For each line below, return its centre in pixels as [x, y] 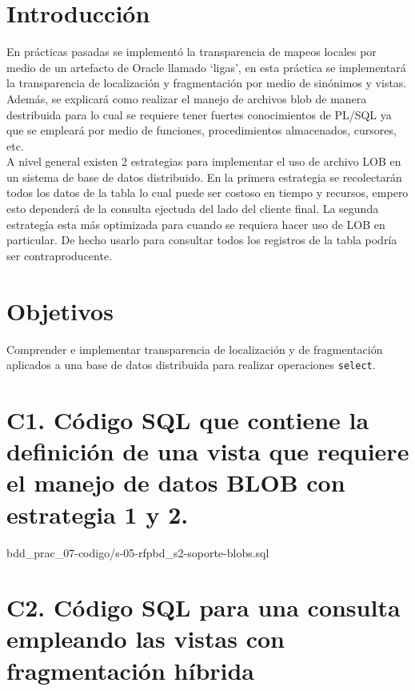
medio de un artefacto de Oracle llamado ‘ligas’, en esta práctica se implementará [206, 67]
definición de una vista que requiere [208, 451]
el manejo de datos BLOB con [176, 482]
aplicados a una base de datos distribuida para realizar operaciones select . [191, 365]
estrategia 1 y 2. [98, 514]
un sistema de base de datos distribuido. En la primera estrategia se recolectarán [204, 177]
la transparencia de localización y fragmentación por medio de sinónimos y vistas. [207, 83]
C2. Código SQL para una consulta [204, 607]
